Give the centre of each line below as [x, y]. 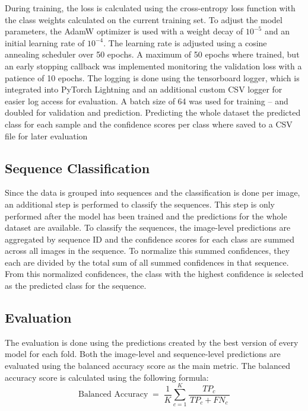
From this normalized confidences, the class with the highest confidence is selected [154, 274]
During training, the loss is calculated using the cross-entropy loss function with [150, 8]
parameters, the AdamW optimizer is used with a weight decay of [124, 31]
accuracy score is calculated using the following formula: [107, 377]
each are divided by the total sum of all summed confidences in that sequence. [147, 262]
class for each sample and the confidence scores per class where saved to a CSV [149, 124]
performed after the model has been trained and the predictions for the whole [146, 216]
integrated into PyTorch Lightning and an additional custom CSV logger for [144, 89]
